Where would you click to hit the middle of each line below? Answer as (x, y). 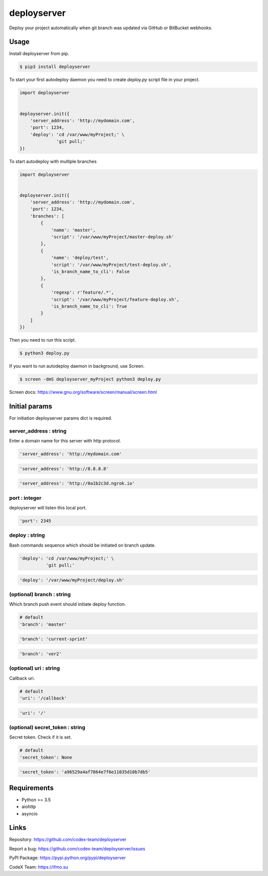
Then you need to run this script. (43, 340)
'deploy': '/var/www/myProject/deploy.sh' (72, 580)
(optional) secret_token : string (47, 727)
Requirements (32, 788)
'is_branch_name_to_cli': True (89, 306)
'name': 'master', (73, 230)
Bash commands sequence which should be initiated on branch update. (82, 545)
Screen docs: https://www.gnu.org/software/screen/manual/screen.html (83, 392)
